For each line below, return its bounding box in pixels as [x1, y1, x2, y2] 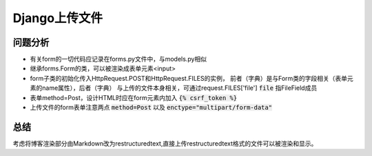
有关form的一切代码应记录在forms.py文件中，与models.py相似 [30, 55, 207, 64]
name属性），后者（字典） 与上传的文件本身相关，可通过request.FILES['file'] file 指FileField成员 [41, 84, 318, 92]
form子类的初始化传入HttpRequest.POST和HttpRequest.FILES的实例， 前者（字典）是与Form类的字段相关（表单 [30, 74, 348, 82]
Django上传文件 [12, 10, 103, 26]
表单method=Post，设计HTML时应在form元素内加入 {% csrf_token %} [30, 93, 238, 101]
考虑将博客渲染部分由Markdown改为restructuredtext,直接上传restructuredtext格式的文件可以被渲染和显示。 [12, 139, 318, 148]
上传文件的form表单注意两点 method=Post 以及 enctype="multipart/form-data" [30, 104, 272, 112]
